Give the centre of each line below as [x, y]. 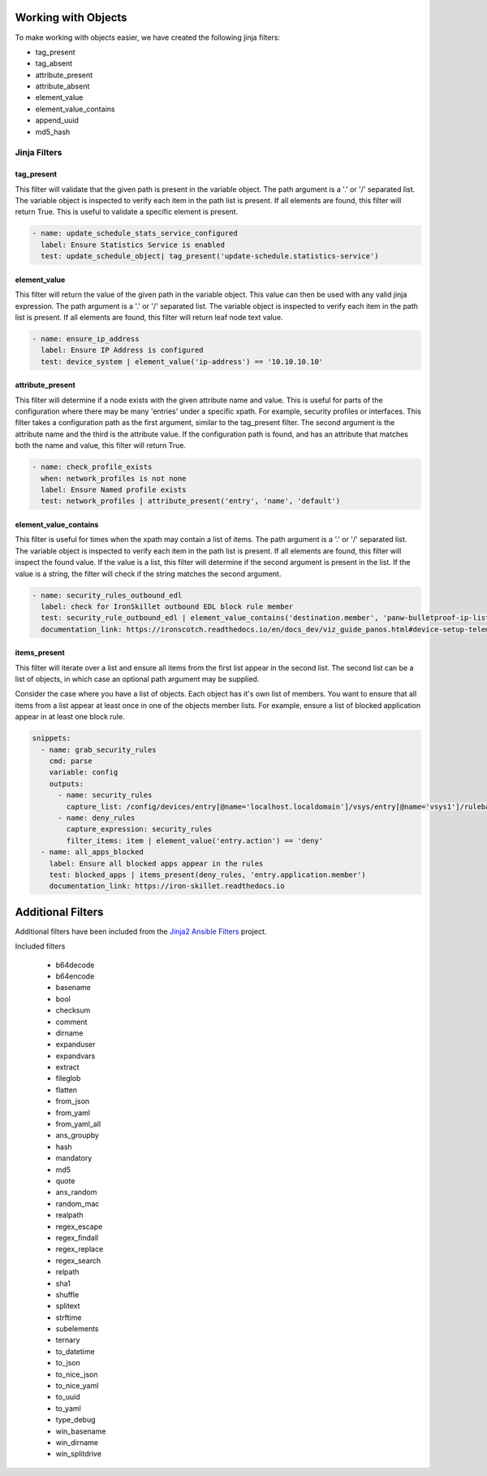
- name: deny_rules [97, 818]
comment [71, 1022]
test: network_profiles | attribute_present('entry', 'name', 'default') [191, 501]
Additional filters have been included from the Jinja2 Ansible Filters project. [141, 931]
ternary [68, 1340]
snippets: [52, 738]
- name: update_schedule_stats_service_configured [135, 233]
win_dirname [77, 1442]
